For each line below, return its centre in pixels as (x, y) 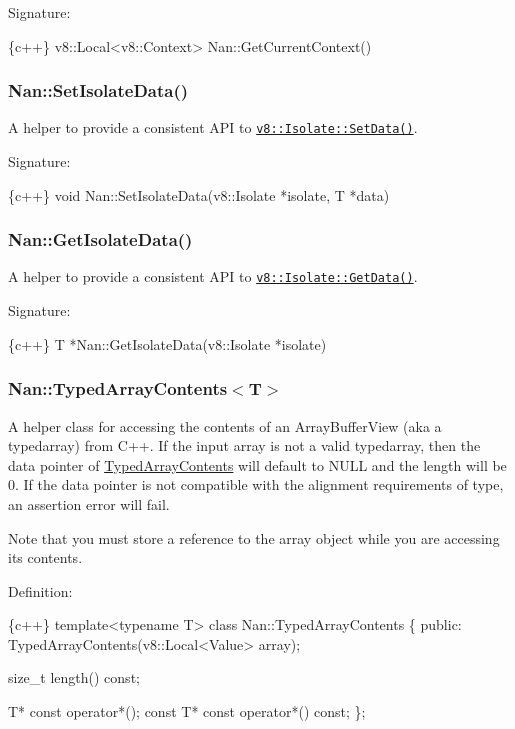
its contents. (45, 557)
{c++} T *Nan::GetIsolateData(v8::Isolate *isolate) (167, 343)
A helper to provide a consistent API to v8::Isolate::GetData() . (213, 276)
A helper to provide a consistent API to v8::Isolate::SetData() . (213, 127)
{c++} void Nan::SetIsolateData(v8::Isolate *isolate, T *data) (199, 194)
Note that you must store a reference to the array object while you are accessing (254, 537)
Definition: (40, 590)
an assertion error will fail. (89, 503)
